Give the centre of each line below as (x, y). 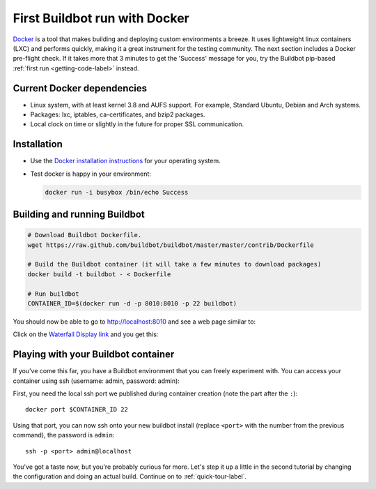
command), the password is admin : (64, 435)
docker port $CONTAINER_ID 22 (77, 409)
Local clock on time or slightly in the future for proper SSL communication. (137, 124)
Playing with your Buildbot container (94, 355)
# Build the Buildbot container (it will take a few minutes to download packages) (174, 264)
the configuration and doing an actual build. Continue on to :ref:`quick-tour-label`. (130, 476)
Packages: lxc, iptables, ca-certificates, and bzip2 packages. (118, 114)
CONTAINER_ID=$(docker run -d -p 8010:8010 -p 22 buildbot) (132, 304)
